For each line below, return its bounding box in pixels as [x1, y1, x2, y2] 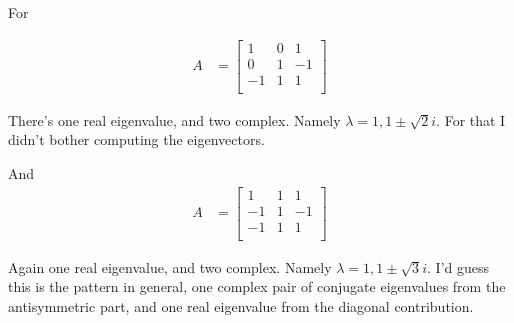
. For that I [436, 109, 506, 130]
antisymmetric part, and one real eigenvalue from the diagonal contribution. [8, 295, 474, 316]
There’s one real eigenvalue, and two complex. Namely [8, 109, 341, 130]
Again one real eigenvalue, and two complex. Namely [8, 256, 332, 277]
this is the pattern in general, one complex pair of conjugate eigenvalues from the [8, 276, 506, 297]
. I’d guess [427, 256, 490, 277]
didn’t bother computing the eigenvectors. [8, 129, 265, 150]
